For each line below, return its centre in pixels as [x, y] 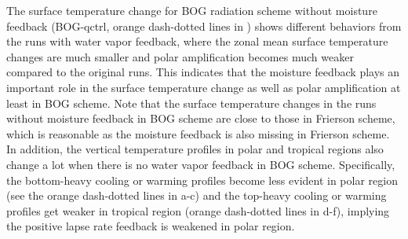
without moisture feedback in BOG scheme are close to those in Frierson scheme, [201, 118]
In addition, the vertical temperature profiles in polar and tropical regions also [195, 149]
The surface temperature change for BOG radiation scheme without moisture [192, 10]
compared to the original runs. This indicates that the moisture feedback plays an [203, 72]
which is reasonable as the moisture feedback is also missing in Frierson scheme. [198, 133]
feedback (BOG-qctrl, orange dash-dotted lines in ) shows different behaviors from [204, 26]
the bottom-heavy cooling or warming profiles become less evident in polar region [202, 180]
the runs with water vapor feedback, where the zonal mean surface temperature [197, 41]
